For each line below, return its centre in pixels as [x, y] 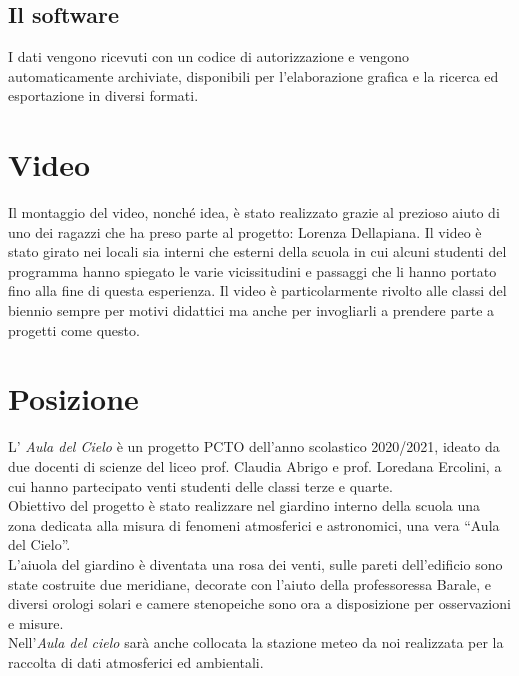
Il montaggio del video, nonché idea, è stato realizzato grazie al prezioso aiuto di [254, 212]
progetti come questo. [74, 329]
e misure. [36, 622]
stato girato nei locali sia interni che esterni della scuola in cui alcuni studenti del [257, 251]
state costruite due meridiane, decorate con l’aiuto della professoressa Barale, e [250, 583]
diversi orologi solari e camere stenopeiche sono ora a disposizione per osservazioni [259, 603]
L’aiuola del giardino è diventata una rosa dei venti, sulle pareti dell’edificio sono [255, 563]
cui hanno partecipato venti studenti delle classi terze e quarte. [200, 485]
